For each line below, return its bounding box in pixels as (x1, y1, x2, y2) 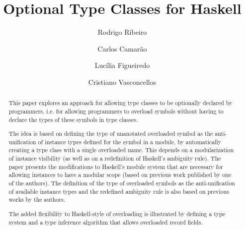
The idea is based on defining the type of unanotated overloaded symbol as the (8, 129, 213, 138)
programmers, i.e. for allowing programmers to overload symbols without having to (8, 107, 224, 115)
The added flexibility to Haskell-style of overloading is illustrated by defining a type (8, 209, 226, 218)
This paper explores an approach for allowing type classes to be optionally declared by (8, 99, 233, 107)
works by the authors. (8, 195, 65, 204)
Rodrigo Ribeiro (97, 27, 147, 37)
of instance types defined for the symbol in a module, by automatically (38, 137, 221, 146)
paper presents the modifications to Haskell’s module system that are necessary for (8, 162, 223, 171)
